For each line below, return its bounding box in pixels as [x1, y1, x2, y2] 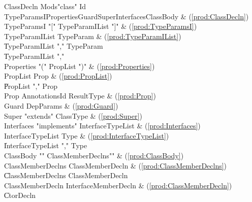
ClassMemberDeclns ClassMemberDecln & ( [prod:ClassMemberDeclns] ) [4, 160, 227, 171]
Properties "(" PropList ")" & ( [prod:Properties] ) [4, 60, 155, 71]
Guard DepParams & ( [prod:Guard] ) [4, 100, 118, 111]
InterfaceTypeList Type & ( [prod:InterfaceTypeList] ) [4, 130, 169, 141]
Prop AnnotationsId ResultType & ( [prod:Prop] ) [4, 90, 156, 101]
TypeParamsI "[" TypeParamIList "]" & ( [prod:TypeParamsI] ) [4, 21, 197, 31]
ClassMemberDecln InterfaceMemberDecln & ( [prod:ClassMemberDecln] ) [4, 180, 232, 190]
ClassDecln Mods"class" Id [4, 1, 86, 11]
